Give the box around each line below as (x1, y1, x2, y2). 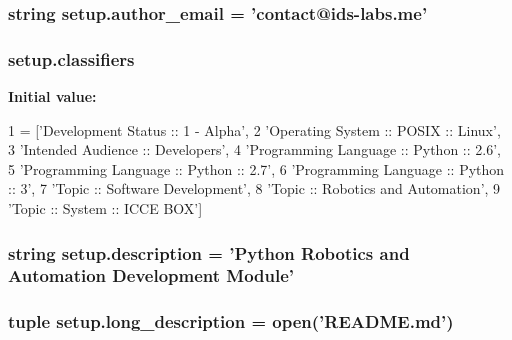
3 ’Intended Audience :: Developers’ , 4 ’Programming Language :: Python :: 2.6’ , (8, 139, 501, 160)
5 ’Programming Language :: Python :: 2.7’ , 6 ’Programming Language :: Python (8, 158, 505, 179)
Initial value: (8, 86, 97, 107)
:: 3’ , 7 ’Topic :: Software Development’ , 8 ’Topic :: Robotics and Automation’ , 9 (8, 178, 501, 199)
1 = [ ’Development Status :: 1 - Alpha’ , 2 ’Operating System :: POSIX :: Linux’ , (8, 119, 501, 140)
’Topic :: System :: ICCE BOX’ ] (8, 198, 203, 219)
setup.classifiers (8, 46, 135, 71)
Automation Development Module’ (8, 263, 295, 288)
